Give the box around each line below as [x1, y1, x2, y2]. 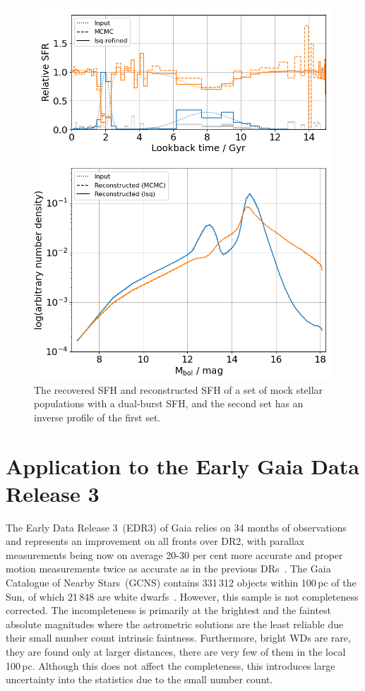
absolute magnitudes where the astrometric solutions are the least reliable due [6, 616, 344, 631]
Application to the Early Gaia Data [6, 451, 359, 480]
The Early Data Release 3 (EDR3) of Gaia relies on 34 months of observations [6, 519, 347, 534]
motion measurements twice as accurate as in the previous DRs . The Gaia [6, 561, 331, 576]
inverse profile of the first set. [34, 409, 161, 424]
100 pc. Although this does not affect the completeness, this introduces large [6, 658, 335, 673]
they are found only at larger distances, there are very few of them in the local [6, 644, 346, 659]
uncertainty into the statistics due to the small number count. [6, 672, 273, 687]
